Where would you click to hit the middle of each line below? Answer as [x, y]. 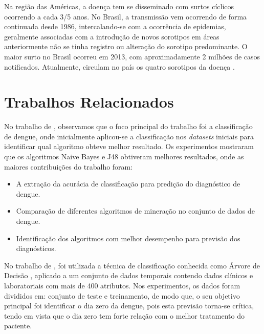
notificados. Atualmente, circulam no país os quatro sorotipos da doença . [119, 66]
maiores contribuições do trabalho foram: [69, 166]
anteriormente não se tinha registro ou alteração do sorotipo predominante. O [126, 46]
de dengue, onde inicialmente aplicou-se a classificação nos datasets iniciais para [129, 136]
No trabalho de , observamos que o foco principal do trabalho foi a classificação [128, 126]
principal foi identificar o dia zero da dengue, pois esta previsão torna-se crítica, [129, 306]
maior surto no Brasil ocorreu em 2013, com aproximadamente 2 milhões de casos [132, 56]
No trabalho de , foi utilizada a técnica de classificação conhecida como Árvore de [132, 265]
